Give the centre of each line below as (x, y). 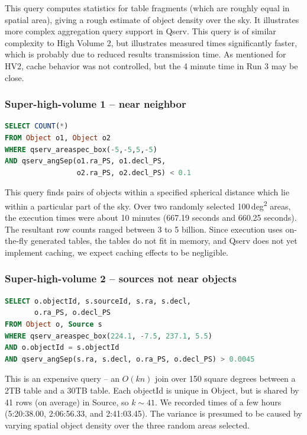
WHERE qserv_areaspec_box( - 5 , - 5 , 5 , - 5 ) (81, 149)
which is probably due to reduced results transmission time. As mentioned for (146, 54)
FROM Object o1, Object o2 (58, 138)
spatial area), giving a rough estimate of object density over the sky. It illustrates (152, 19)
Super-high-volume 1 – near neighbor (96, 104)
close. (14, 77)
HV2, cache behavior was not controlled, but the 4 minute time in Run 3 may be (151, 65)
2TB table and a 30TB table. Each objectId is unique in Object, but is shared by (152, 390)
